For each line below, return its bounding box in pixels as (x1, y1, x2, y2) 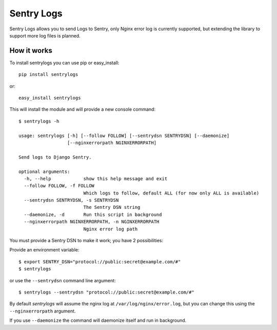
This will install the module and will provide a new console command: (9, 106, 156, 112)
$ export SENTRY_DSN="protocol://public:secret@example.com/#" (18, 259, 181, 264)
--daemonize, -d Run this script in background (24, 211, 162, 218)
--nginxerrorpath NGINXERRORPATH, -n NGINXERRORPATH (24, 219, 160, 225)
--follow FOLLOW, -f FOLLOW (24, 183, 95, 189)
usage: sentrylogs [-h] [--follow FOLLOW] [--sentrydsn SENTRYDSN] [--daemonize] (18, 132, 230, 139)
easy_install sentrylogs (18, 95, 81, 101)
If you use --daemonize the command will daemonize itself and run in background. (9, 317, 187, 323)
